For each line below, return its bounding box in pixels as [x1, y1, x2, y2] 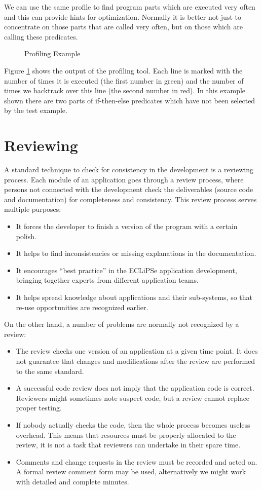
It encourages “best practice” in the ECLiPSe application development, [16, 265, 237, 275]
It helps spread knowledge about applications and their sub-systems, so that [16, 292, 252, 302]
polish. [16, 231, 36, 241]
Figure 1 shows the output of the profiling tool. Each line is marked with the [4, 65, 243, 76]
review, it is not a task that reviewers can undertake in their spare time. [16, 439, 241, 450]
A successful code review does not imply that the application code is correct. [16, 383, 254, 393]
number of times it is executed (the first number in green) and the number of [4, 75, 244, 86]
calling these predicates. [4, 31, 78, 42]
